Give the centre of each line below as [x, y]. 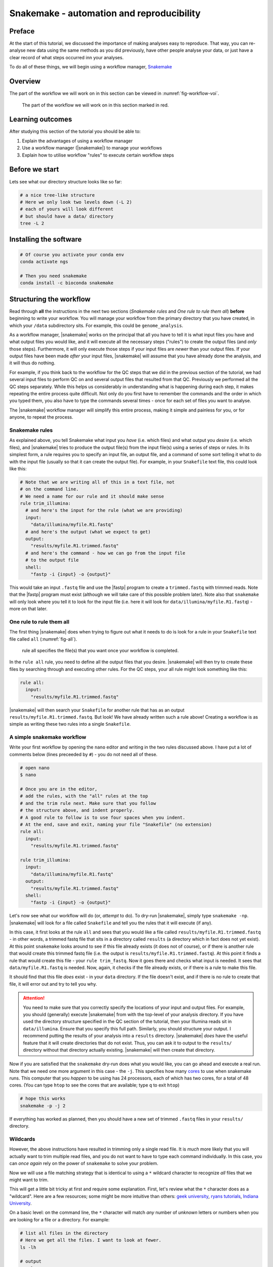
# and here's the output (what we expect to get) [88, 532]
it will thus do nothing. [32, 363]
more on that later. [28, 609]
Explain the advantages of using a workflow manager [77, 141]
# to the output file [52, 560]
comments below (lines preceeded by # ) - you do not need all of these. [83, 754]
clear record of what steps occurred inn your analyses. [66, 57]
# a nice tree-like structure [57, 195]
